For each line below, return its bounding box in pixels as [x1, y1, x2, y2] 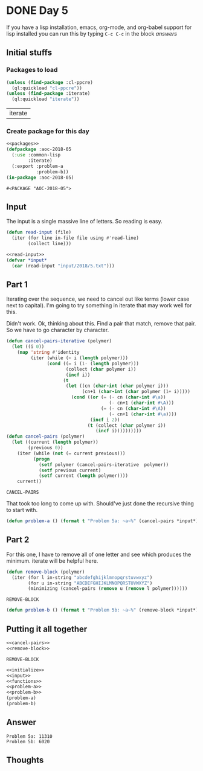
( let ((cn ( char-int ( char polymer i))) [65, 383, 169, 389]
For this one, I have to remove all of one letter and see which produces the [6, 551, 192, 558]
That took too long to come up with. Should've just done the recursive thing [6, 500, 195, 507]
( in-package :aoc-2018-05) [6, 174, 74, 181]
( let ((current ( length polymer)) [11, 439, 98, 446]
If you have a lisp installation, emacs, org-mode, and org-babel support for [6, 24, 192, 31]
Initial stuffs [6, 48, 53, 58]
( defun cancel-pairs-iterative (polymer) [6, 338, 112, 344]
